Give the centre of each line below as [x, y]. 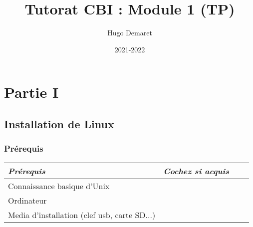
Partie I [31, 92]
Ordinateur [27, 200]
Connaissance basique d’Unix [59, 186]
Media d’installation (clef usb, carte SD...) [82, 215]
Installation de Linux [59, 123]
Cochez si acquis [196, 171]
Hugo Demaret [130, 33]
